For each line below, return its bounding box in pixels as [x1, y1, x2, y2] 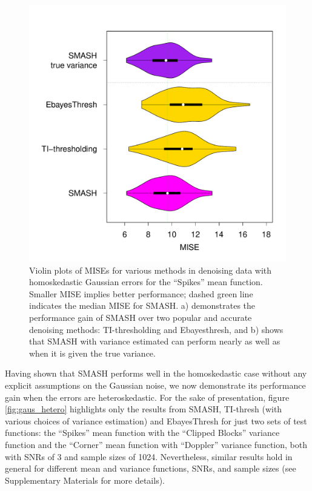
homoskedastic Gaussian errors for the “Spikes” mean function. [29, 275, 263, 288]
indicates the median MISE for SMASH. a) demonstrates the [29, 299, 256, 312]
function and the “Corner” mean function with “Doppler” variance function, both [5, 438, 307, 450]
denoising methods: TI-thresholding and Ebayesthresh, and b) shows [29, 323, 284, 335]
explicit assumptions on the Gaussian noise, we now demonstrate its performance [5, 378, 306, 391]
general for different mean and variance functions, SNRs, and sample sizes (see [5, 462, 296, 475]
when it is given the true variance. [29, 346, 156, 359]
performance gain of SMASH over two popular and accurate [29, 311, 252, 323]
